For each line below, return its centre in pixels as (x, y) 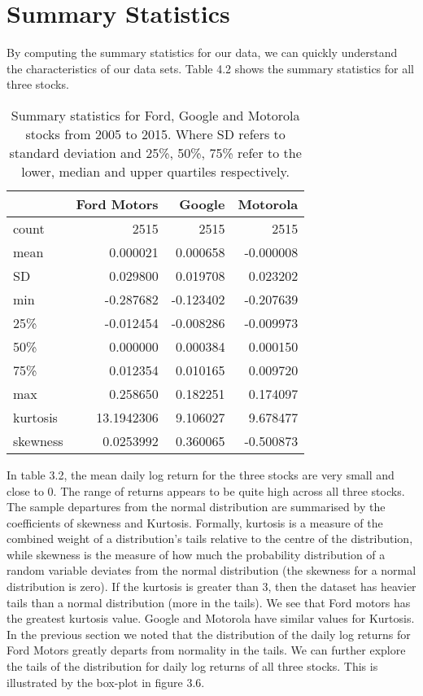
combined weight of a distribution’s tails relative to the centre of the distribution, (210, 538)
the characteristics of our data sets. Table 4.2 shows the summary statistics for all (211, 68)
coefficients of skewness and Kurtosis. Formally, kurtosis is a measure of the (195, 522)
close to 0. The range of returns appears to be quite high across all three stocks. (206, 490)
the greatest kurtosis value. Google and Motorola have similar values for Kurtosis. (211, 618)
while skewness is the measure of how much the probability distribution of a (196, 554)
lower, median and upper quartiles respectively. (155, 171)
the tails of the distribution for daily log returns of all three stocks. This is (192, 666)
